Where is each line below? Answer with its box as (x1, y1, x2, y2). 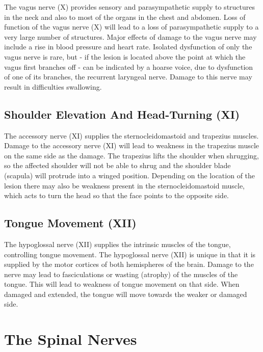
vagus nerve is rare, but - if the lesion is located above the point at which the (4, 51, 246, 62)
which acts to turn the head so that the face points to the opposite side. (4, 190, 229, 201)
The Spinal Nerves (4, 329, 137, 349)
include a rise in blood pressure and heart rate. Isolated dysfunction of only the (4, 41, 252, 52)
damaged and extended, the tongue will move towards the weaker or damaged (4, 288, 247, 299)
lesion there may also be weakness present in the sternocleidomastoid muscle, (4, 180, 245, 191)
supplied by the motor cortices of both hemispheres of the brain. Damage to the (4, 259, 254, 269)
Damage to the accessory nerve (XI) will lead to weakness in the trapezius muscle (4, 140, 259, 151)
